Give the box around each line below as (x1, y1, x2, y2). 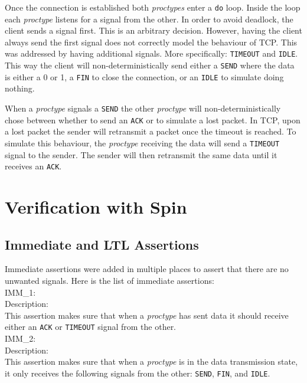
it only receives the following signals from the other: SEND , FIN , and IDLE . (5, 366, 270, 379)
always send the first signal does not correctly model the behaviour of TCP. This (5, 35, 298, 48)
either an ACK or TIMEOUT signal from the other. (5, 320, 177, 333)
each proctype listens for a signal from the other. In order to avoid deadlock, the (5, 12, 293, 25)
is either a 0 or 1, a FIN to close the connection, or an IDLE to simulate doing (5, 70, 284, 83)
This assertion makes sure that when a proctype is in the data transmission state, (5, 355, 298, 368)
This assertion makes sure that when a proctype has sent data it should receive (5, 309, 289, 321)
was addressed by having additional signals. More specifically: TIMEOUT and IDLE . (5, 47, 298, 60)
